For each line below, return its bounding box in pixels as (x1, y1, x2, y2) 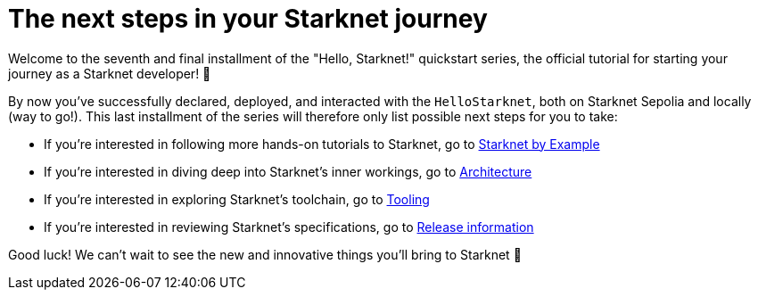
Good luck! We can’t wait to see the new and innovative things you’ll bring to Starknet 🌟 (8, 246, 522, 262)
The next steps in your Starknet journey (8, 4, 488, 34)
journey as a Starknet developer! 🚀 (8, 65, 211, 81)
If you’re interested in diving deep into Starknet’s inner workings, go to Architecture (44, 163, 532, 179)
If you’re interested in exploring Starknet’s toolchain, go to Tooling (44, 191, 430, 207)
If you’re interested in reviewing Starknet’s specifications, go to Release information (44, 219, 534, 235)
